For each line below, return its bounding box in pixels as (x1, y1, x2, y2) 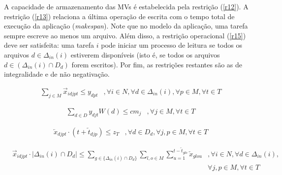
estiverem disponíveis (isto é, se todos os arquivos (70, 49, 220, 59)
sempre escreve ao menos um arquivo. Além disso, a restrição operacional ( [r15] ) (4, 30, 246, 40)
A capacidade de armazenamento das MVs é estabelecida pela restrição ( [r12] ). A (4, 1, 249, 11)
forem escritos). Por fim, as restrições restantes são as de (71, 59, 242, 69)
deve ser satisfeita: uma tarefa (4, 40, 94, 50)
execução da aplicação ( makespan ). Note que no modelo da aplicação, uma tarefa (4, 21, 248, 31)
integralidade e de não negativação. (4, 69, 110, 79)
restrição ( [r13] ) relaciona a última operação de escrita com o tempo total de (4, 11, 235, 21)
